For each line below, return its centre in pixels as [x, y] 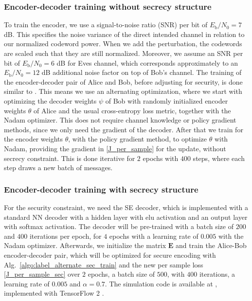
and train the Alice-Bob [211, 245]
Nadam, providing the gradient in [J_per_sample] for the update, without [115, 148]
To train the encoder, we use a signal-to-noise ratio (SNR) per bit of [106, 25]
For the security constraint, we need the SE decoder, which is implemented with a [126, 207]
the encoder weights [34, 139]
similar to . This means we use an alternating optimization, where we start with [123, 91]
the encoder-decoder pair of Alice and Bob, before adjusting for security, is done [123, 81]
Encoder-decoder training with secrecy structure [101, 189]
